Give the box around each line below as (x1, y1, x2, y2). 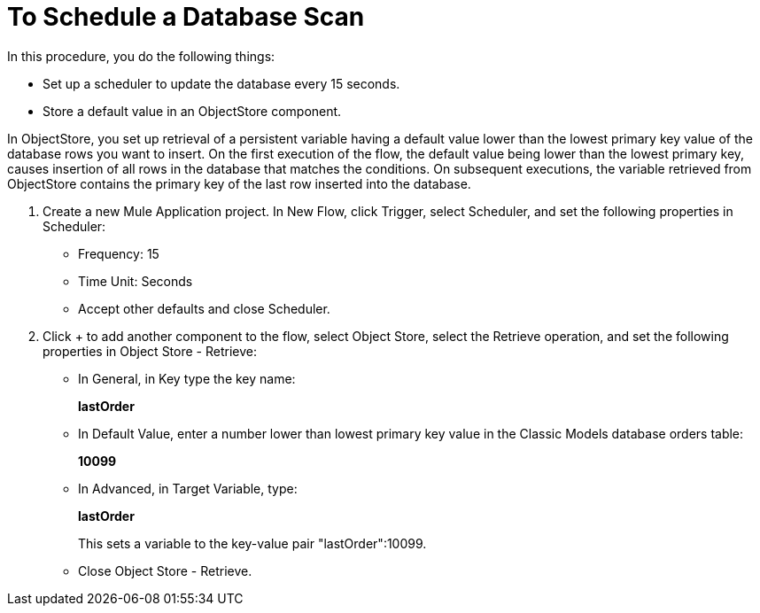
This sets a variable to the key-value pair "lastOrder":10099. (78, 535, 427, 551)
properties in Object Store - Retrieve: (43, 343, 257, 359)
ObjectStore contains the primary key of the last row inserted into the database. (7, 175, 471, 191)
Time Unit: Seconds (78, 273, 193, 289)
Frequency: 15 (78, 245, 159, 261)
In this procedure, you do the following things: (7, 48, 275, 64)
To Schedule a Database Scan (7, 2, 365, 32)
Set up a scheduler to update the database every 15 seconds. (43, 75, 400, 91)
